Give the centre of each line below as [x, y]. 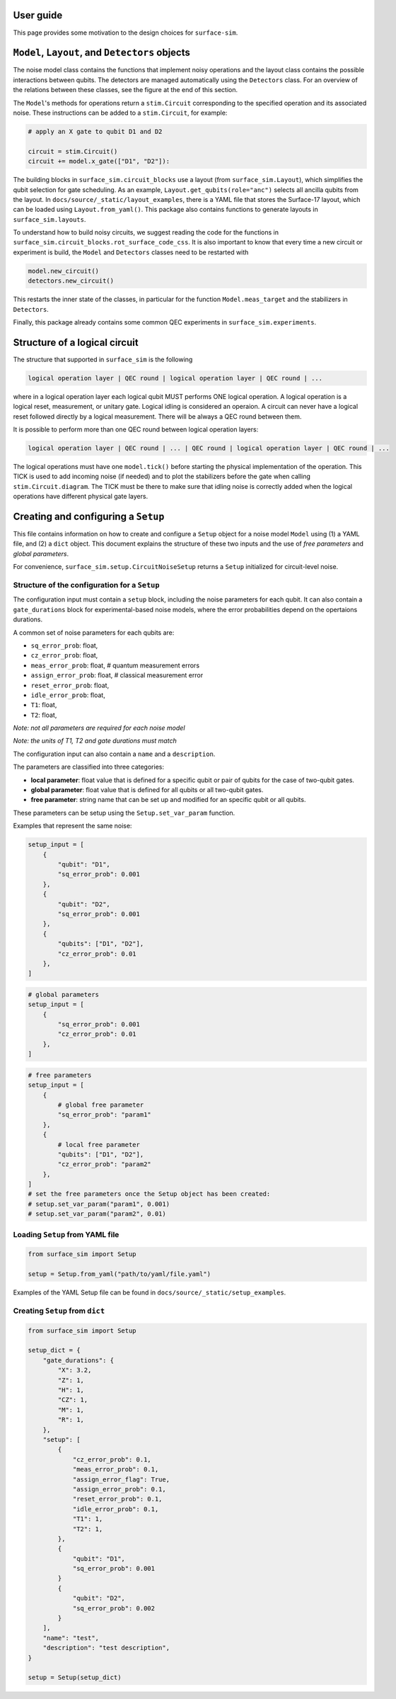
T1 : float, [44, 705]
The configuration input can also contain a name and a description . [114, 754]
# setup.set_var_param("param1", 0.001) [99, 1204]
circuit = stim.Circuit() [73, 151]
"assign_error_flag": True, [121, 1479]
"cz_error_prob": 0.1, [112, 1459]
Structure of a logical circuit [76, 343]
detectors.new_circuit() [71, 281]
